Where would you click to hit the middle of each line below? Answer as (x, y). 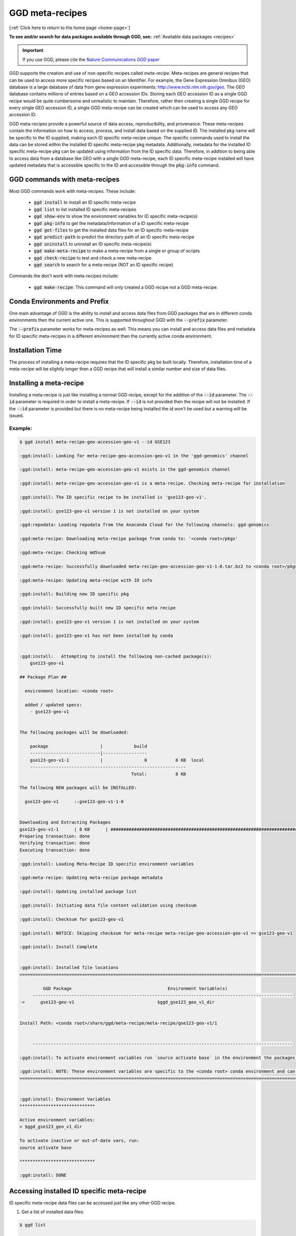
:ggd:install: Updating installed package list (78, 892)
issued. (17, 416)
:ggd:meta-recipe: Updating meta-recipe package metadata (91, 878)
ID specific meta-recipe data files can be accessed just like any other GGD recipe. (92, 1203)
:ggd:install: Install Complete (59, 947)
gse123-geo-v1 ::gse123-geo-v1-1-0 (74, 802)
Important (33, 50)
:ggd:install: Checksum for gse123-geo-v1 (72, 919)
